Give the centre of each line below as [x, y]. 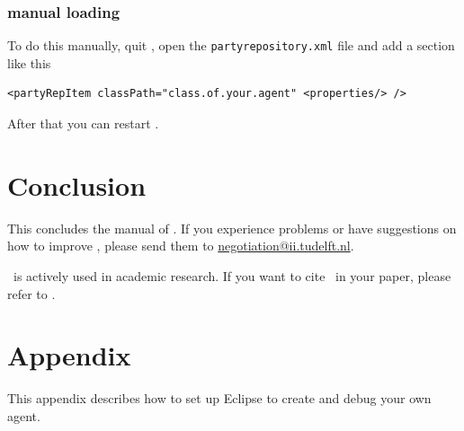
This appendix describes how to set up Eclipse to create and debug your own [219, 398]
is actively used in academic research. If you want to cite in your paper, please [232, 275]
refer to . [31, 293]
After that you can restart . [83, 123]
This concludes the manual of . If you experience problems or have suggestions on [232, 228]
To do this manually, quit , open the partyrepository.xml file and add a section [231, 45]
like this [29, 62]
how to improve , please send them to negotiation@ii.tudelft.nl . [181, 246]
